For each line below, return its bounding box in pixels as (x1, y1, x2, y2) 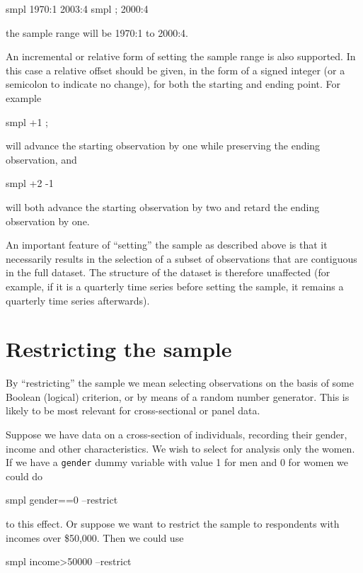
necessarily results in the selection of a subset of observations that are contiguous (6, 251, 357, 266)
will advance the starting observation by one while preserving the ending (6, 138, 321, 153)
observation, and (6, 152, 77, 166)
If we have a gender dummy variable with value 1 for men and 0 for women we (6, 455, 349, 470)
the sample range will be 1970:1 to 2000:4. (6, 25, 188, 40)
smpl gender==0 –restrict (6, 492, 118, 507)
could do (6, 468, 43, 483)
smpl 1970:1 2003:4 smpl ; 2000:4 (6, 1, 149, 16)
